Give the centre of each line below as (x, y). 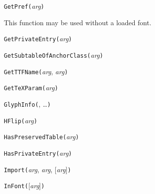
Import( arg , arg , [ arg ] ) (38, 169)
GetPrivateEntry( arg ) (38, 39)
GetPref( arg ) (24, 6)
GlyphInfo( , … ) (27, 104)
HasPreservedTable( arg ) (41, 137)
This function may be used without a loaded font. (78, 22)
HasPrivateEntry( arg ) (38, 153)
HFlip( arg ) (21, 120)
